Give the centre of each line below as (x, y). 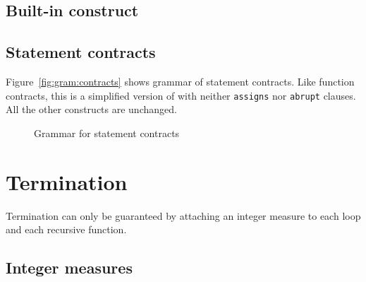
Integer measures (69, 268)
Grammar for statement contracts (107, 133)
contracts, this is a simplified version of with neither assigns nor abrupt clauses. (181, 95)
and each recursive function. (66, 229)
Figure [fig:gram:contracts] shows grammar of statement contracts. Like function (180, 81)
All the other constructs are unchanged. (91, 109)
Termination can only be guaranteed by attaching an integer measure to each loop (183, 215)
